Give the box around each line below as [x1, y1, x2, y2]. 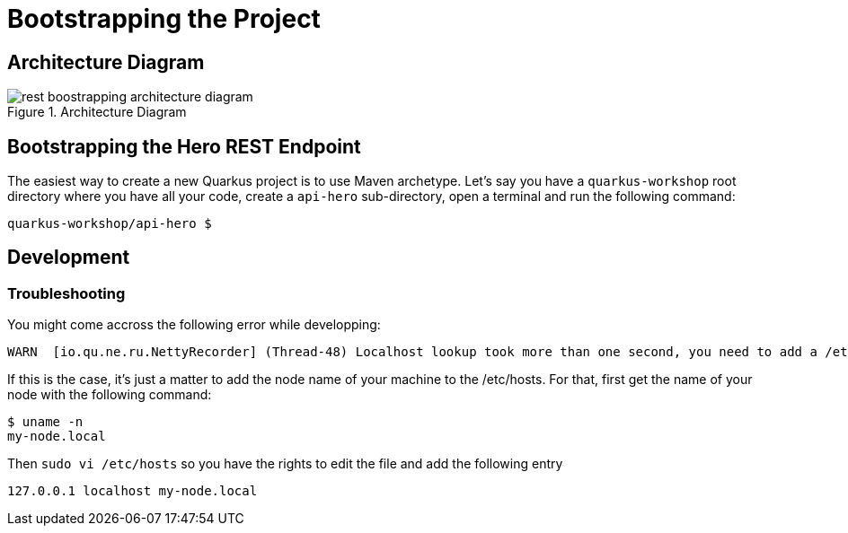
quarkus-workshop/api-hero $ [7, 216, 212, 232]
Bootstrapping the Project [7, 4, 321, 34]
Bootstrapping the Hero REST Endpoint [7, 135, 361, 158]
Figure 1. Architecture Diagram [7, 104, 187, 120]
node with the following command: [7, 387, 212, 403]
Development [7, 246, 130, 269]
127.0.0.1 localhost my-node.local [7, 484, 258, 499]
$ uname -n [7, 415, 84, 430]
